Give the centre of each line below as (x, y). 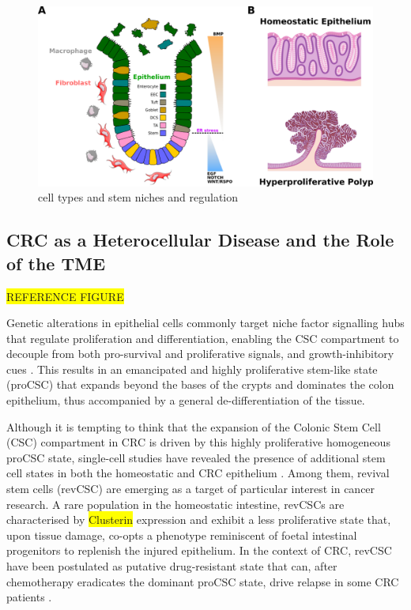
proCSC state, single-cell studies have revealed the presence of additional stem (196, 457)
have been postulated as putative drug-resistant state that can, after (172, 566)
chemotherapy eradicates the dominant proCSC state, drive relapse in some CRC (203, 581)
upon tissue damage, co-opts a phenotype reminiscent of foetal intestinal (182, 535)
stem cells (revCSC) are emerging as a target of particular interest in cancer (191, 489)
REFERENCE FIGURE (65, 296)
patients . (29, 597)
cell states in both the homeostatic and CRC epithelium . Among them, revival (198, 473)
